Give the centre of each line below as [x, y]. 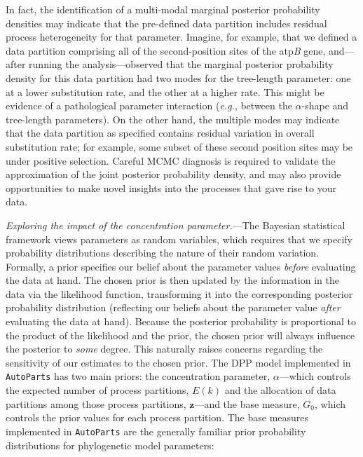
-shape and [325, 105]
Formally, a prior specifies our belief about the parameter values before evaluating [181, 266]
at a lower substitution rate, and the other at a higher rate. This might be [165, 91]
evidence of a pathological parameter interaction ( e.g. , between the [149, 105]
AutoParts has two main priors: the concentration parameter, [138, 376]
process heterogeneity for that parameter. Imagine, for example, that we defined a [181, 37]
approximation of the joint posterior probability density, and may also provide [173, 174]
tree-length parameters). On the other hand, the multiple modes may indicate [173, 119]
